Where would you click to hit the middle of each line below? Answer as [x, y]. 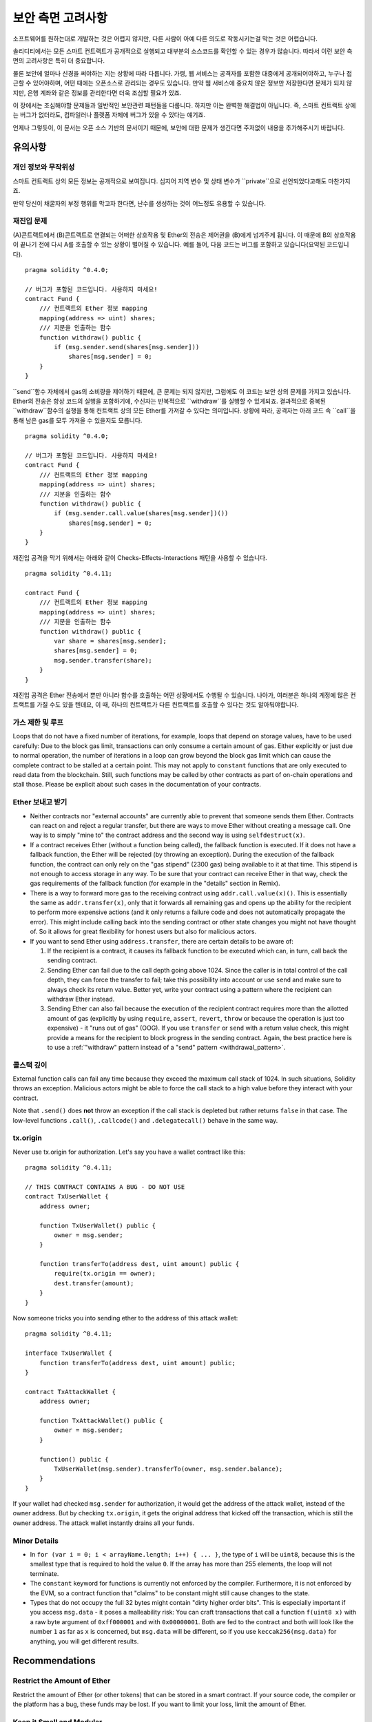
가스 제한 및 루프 [38, 723]
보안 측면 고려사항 [60, 18]
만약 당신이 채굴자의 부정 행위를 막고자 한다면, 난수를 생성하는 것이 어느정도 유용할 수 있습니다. [139, 203]
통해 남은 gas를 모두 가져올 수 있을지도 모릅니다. [77, 420]
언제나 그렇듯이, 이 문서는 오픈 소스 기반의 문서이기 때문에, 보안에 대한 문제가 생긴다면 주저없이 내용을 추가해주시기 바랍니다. [179, 127]
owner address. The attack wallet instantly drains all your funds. [104, 1523]
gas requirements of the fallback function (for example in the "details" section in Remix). [155, 883]
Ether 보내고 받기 [40, 802]
